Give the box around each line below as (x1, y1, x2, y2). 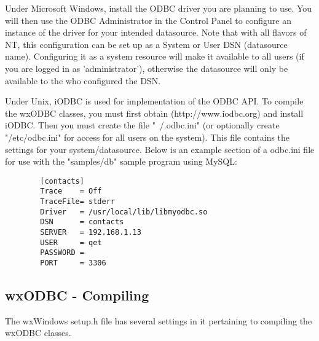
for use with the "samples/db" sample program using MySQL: (5, 155, 237, 168)
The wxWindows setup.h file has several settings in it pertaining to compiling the (5, 314, 312, 327)
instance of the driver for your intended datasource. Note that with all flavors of (5, 26, 307, 39)
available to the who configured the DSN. (5, 74, 161, 87)
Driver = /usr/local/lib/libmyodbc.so (40, 207, 208, 216)
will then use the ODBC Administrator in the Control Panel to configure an (5, 14, 292, 26)
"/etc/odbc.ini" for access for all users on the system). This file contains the (5, 130, 290, 143)
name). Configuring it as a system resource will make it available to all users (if (5, 50, 304, 63)
